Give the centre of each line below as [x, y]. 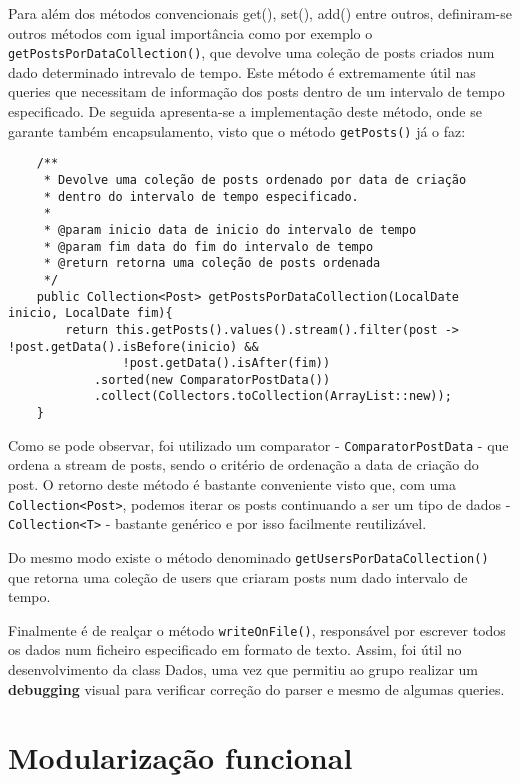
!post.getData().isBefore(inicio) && [133, 346]
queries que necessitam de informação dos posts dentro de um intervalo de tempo [256, 91]
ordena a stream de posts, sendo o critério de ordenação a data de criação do [243, 464]
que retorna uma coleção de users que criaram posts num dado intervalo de [238, 576]
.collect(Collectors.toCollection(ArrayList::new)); [272, 396]
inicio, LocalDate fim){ [90, 313]
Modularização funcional [180, 757]
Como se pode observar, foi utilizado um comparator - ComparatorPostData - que [258, 444]
